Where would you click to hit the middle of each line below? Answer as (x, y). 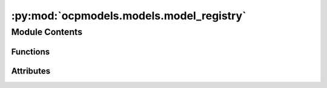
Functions (31, 52)
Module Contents (47, 32)
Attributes (31, 71)
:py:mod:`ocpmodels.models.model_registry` (129, 16)
